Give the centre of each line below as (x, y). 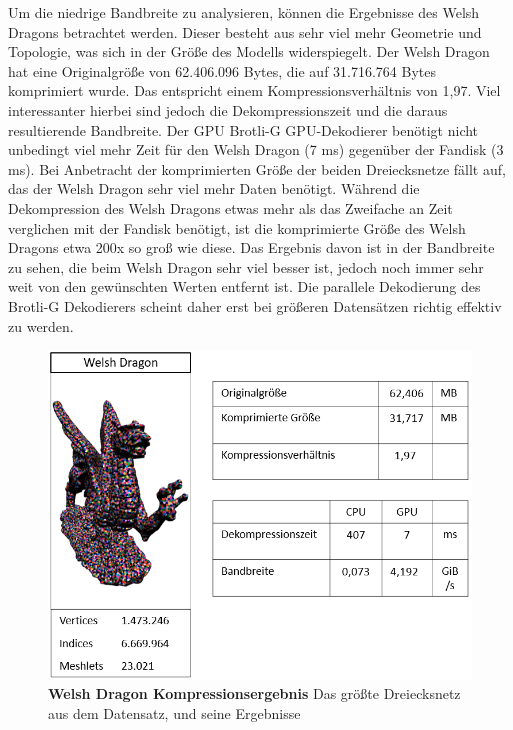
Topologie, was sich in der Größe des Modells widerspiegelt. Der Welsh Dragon (249, 51)
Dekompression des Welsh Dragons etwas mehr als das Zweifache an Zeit (230, 207)
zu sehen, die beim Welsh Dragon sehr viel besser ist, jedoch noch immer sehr (246, 266)
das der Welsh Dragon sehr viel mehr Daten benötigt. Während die (214, 188)
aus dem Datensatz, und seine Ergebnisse (174, 713)
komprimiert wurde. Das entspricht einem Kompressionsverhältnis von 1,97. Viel (254, 90)
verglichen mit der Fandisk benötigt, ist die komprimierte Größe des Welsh (237, 227)
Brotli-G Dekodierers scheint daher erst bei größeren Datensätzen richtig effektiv (255, 305)
